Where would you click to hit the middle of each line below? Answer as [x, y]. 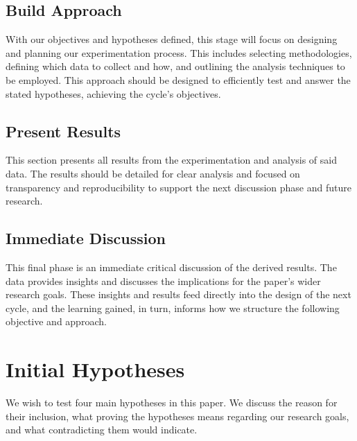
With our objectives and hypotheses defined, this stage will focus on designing [172, 39]
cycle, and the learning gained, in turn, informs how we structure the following [173, 308]
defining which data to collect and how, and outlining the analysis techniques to [175, 66]
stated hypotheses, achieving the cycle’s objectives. [113, 93]
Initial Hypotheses [95, 369]
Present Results [63, 131]
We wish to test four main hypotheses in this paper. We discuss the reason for [172, 403]
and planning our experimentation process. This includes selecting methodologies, [179, 52]
